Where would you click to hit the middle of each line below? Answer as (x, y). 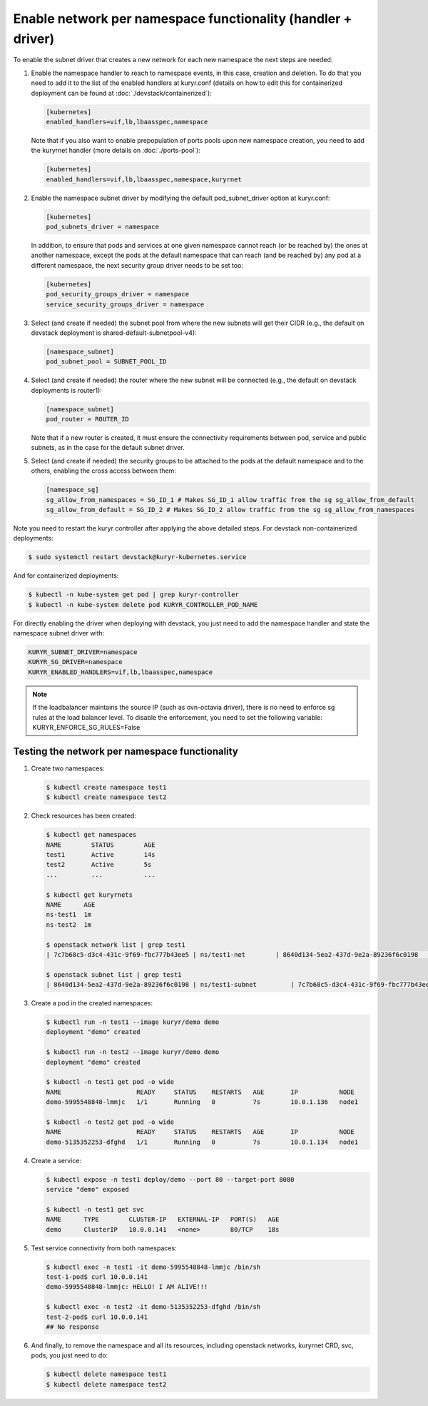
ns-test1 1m (69, 915)
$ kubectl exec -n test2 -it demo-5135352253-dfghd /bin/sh (153, 1307)
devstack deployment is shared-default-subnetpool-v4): (114, 333)
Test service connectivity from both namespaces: (104, 1248)
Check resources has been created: (84, 816)
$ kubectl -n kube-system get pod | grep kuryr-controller (133, 595)
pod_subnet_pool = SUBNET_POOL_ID (106, 362)
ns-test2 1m (69, 924)
